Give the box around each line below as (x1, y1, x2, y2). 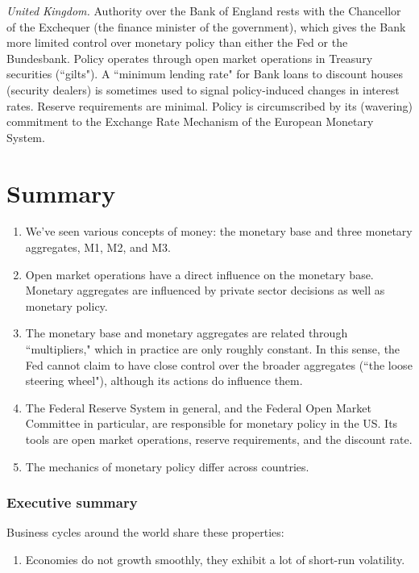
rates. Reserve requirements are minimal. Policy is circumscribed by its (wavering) (6, 97, 413, 114)
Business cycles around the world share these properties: (6, 524, 284, 541)
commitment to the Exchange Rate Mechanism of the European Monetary (6, 113, 374, 130)
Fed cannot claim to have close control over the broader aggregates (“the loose (25, 356, 413, 373)
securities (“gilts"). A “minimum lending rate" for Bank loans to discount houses (6, 65, 403, 82)
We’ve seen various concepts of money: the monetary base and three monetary (25, 223, 413, 240)
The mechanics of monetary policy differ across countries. (25, 458, 309, 475)
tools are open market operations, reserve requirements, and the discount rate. (25, 431, 413, 447)
